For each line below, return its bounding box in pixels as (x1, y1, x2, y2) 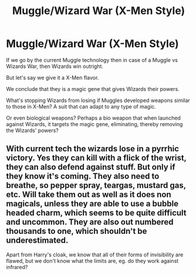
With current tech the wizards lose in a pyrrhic (6, 144, 180, 154)
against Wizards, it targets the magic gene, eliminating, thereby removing (6, 120, 183, 127)
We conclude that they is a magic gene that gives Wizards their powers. (6, 85, 180, 92)
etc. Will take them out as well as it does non (6, 189, 171, 200)
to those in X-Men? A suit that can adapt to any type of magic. (6, 103, 157, 110)
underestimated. (6, 236, 69, 246)
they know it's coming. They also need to (6, 171, 160, 181)
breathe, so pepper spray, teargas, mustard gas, (6, 181, 186, 191)
